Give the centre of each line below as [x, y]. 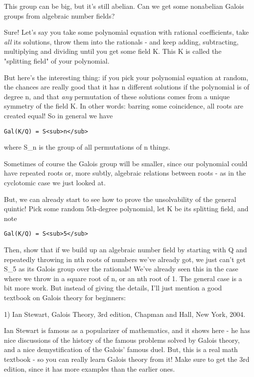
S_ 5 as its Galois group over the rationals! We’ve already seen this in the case [121, 269]
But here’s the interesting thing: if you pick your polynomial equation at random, [126, 77]
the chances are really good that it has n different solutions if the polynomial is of [127, 87]
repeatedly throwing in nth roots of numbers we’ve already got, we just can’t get [125, 259]
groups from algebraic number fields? [59, 15]
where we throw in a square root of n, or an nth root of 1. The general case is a [123, 278]
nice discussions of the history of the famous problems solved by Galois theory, [122, 340]
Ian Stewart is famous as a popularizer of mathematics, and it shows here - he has [127, 330]
